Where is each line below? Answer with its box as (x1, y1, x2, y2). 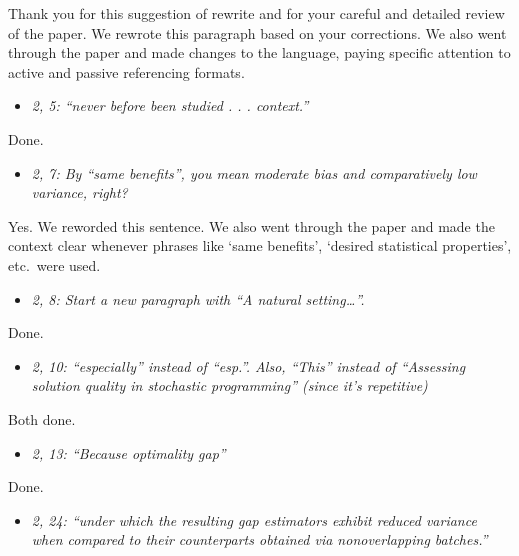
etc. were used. (8, 254, 101, 275)
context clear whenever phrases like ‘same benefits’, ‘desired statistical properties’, (8, 235, 512, 256)
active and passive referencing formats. (8, 61, 245, 82)
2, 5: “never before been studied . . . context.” (31, 95, 309, 116)
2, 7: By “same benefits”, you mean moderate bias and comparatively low (31, 162, 477, 183)
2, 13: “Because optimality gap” (31, 442, 226, 463)
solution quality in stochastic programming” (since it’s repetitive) (31, 375, 428, 396)
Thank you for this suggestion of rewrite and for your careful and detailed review (8, 3, 505, 23)
